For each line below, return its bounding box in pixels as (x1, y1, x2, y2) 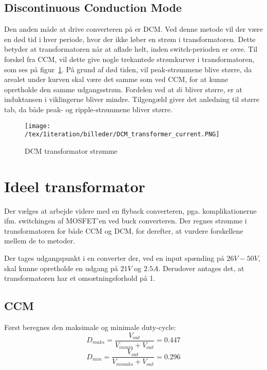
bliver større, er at (185, 84, 243, 94)
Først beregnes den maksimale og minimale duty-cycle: (4, 321, 176, 332)
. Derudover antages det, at (158, 262, 244, 273)
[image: (25, 122, 51, 130)
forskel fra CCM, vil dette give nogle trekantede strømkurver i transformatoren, (4, 53, 255, 64)
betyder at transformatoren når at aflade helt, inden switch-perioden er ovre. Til (4, 44, 258, 54)
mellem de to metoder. (4, 235, 75, 246)
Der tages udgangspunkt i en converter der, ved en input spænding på (4, 252, 224, 263)
